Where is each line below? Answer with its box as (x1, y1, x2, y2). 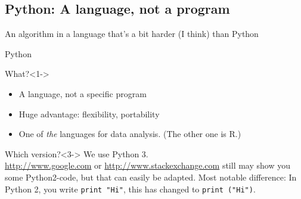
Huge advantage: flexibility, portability (18, 107, 160, 120)
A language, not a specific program (18, 87, 147, 99)
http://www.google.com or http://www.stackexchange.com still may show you (5, 159, 290, 172)
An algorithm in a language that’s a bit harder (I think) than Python (5, 27, 259, 40)
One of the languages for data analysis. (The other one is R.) (18, 128, 241, 140)
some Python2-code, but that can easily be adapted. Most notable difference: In (5, 170, 297, 183)
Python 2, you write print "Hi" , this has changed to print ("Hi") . (5, 182, 256, 195)
